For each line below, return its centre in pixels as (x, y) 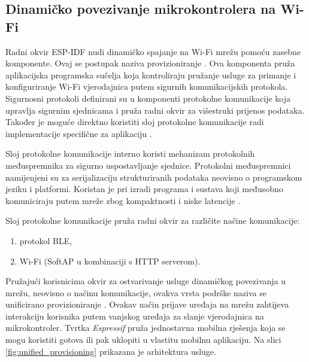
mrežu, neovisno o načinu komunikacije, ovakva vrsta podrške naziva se (136, 292)
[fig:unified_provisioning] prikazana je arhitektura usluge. (111, 351)
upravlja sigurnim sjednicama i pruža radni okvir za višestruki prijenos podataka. (155, 110)
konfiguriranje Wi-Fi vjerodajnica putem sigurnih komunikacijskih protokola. (147, 86)
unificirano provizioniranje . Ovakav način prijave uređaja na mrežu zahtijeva (147, 304)
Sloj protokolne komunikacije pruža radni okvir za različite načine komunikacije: (153, 220)
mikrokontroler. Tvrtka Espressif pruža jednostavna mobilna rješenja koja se (146, 328)
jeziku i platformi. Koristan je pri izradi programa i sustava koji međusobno (144, 189)
